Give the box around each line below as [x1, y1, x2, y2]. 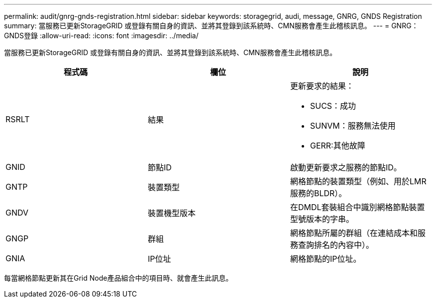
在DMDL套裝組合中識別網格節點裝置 [290, 202, 425, 212]
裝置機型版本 [147, 208, 196, 218]
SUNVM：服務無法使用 [310, 121, 396, 131]
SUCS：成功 [310, 101, 356, 111]
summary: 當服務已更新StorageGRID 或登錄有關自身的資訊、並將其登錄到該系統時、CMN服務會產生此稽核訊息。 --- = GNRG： [4, 21, 419, 30]
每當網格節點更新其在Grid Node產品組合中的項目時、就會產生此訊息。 [4, 274, 233, 282]
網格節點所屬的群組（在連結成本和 [290, 228, 418, 238]
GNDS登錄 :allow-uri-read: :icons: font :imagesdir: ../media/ [4, 31, 199, 40]
